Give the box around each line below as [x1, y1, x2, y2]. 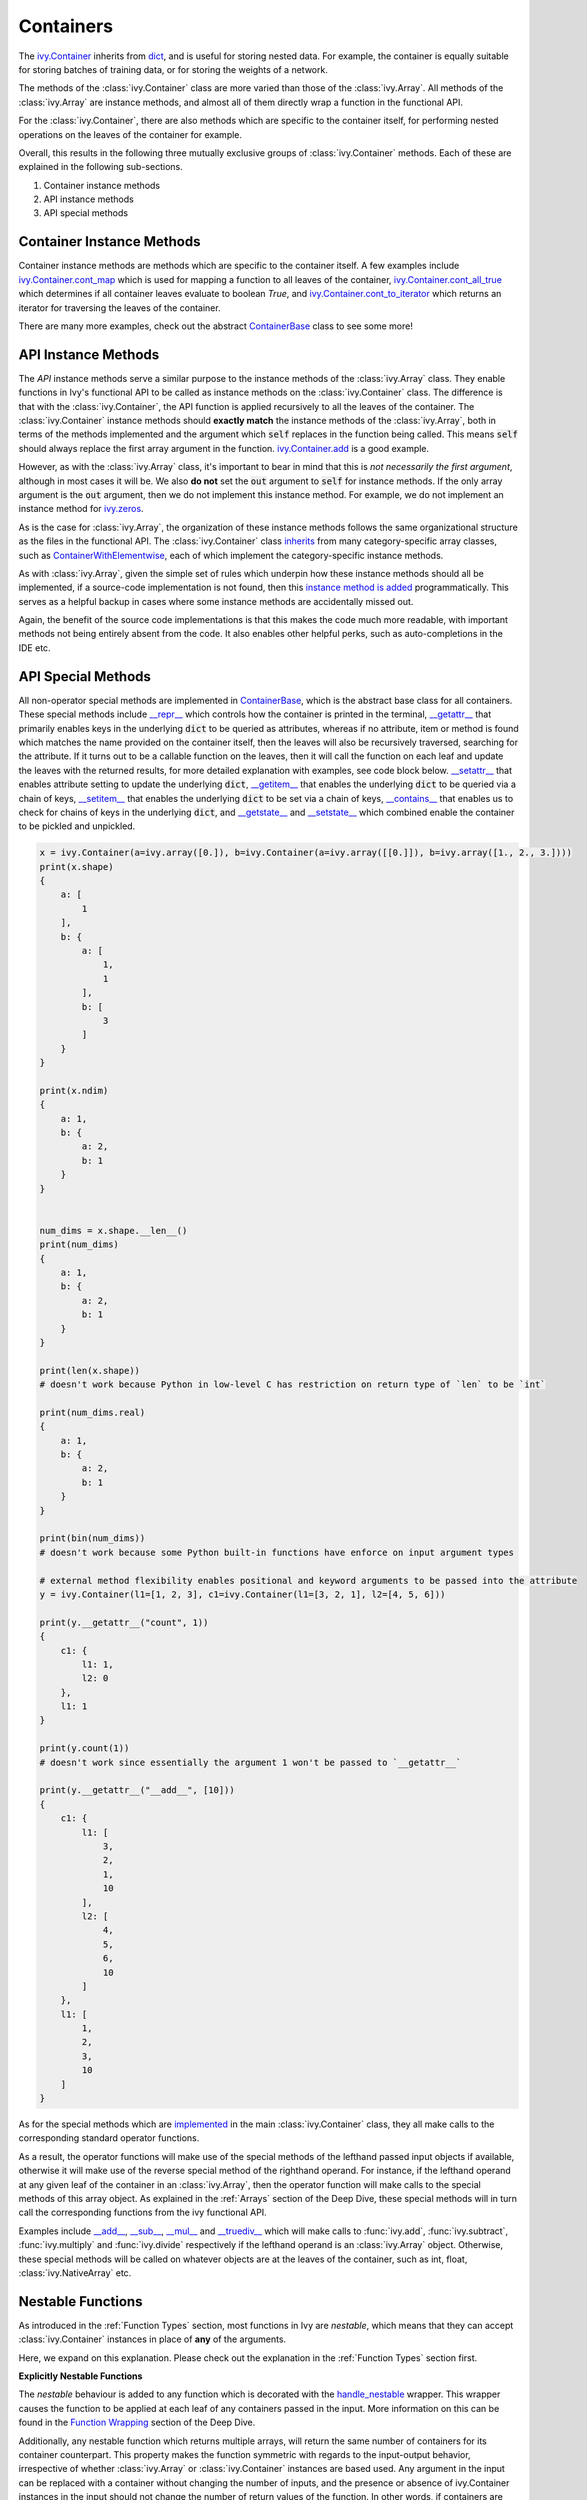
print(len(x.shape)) [39, 1365, 140, 1376]
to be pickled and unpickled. [18, 820, 136, 832]
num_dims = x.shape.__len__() [39, 1225, 188, 1236]
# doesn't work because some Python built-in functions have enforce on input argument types [39, 1546, 515, 1558]
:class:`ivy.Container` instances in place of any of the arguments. [18, 2333, 287, 2345]
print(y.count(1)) [39, 1743, 130, 1754]
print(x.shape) [39, 861, 114, 872]
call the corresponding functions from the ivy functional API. [18, 2206, 267, 2219]
